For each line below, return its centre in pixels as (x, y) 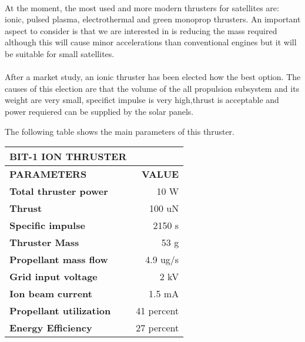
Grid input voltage (53, 277)
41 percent (157, 311)
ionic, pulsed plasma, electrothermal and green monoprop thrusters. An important (153, 19)
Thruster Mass (44, 243)
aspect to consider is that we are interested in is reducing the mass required (141, 30)
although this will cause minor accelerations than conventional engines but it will (151, 42)
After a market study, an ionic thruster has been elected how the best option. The (153, 77)
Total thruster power (59, 191)
